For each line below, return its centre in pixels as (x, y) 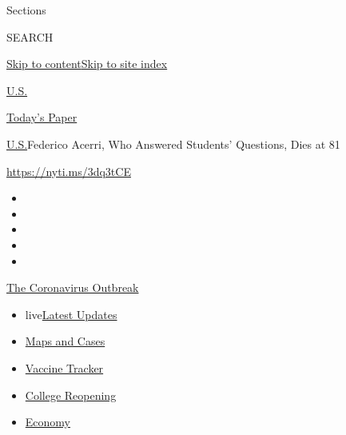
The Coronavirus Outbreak (73, 287)
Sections (26, 10)
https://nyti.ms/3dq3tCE (69, 171)
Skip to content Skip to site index (87, 64)
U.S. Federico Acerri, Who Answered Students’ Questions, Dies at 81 (173, 144)
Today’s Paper (42, 117)
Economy (48, 422)
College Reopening (71, 395)
